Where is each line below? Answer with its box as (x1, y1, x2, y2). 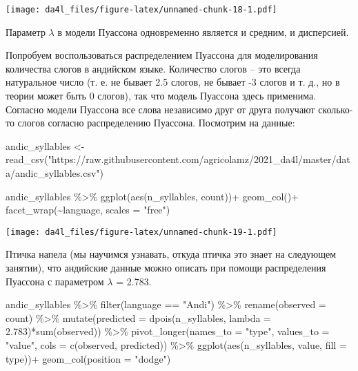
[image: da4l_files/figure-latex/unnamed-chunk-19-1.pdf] (6, 227, 277, 237)
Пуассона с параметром (6, 274, 104, 288)
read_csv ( (6, 152, 48, 167)
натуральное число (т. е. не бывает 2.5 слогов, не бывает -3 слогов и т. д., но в (6, 75, 340, 89)
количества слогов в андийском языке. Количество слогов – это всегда (6, 61, 301, 75)
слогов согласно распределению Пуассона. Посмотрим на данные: (17, 115, 295, 130)
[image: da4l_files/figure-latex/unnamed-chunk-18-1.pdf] (6, 5, 277, 15)
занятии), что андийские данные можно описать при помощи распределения (6, 260, 326, 275)
